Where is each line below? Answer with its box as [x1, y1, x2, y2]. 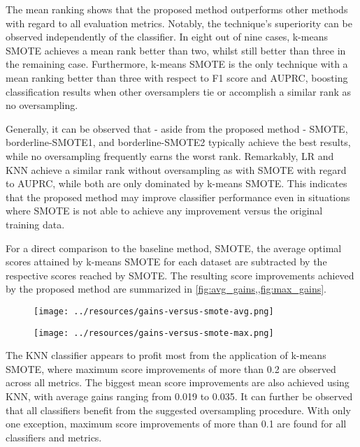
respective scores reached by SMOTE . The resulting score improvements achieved [6, 268, 354, 282]
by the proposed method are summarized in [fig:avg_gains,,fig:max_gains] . [6, 281, 326, 296]
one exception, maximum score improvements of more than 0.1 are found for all [6, 416, 347, 431]
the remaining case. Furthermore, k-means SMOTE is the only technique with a [6, 57, 348, 71]
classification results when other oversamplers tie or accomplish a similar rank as [6, 84, 352, 98]
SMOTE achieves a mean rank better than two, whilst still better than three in [6, 43, 346, 57]
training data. [6, 217, 65, 231]
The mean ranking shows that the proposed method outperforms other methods [6, 2, 348, 16]
